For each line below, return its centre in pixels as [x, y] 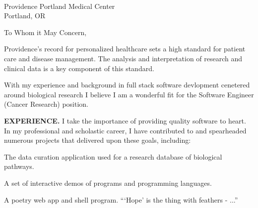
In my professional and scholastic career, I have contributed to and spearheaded [125, 130]
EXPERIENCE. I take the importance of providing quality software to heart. [125, 120]
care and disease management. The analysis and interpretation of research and [123, 58]
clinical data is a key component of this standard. [79, 68]
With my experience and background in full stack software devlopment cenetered [127, 85]
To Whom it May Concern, [45, 32]
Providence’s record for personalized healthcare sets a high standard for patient [125, 49]
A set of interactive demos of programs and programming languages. [108, 183]
